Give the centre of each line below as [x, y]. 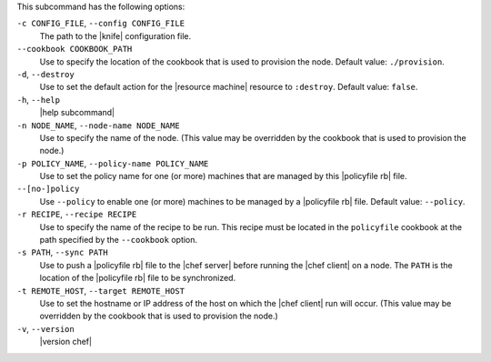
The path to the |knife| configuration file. [115, 35]
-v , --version [45, 328]
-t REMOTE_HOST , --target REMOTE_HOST [101, 290]
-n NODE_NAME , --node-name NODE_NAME [99, 125]
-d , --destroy [45, 74]
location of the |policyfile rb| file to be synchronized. [138, 278]
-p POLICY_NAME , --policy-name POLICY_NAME [113, 163]
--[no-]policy [48, 189]
